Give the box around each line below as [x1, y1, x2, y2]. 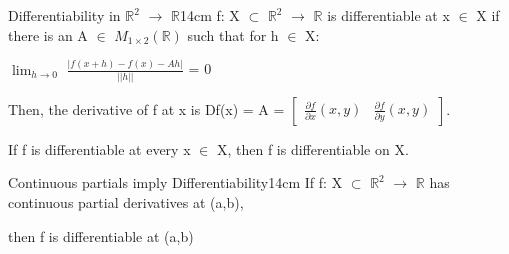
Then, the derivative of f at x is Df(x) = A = [8, 98, 285, 119]
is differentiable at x [327, 5, 450, 25]
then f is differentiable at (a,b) [8, 225, 194, 246]
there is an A [8, 24, 88, 45]
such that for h [187, 24, 279, 45]
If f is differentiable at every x [8, 138, 191, 159]
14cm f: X [179, 5, 240, 25]
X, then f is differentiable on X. [216, 138, 409, 159]
